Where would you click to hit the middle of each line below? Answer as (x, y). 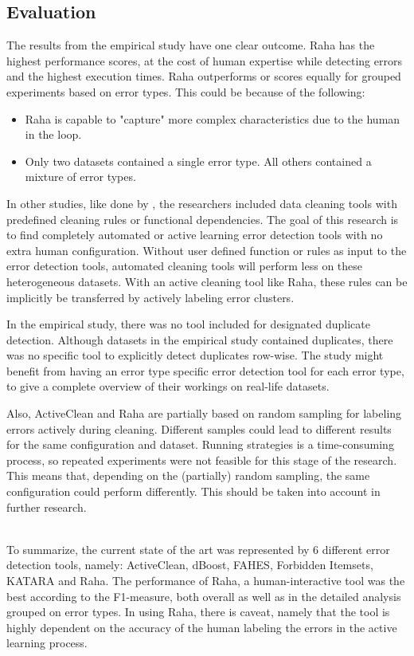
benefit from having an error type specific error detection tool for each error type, (205, 370)
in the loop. (53, 134)
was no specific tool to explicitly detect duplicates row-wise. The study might (195, 355)
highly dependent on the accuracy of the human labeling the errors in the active (202, 627)
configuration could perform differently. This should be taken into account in (193, 491)
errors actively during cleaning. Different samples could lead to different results (199, 428)
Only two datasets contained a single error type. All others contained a (198, 161)
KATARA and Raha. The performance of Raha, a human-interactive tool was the (206, 581)
